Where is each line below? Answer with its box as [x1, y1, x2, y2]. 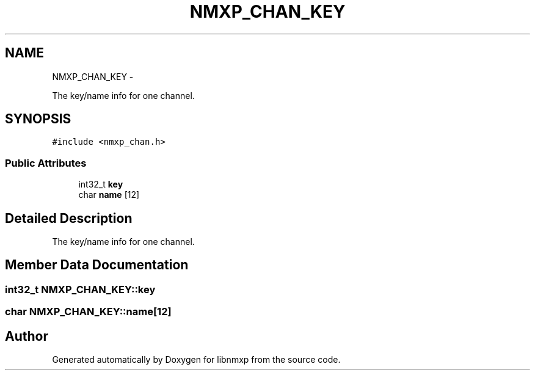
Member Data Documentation [5, 257, 189, 273]
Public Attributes [5, 156, 87, 169]
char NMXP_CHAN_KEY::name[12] [5, 305, 172, 318]
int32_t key [78, 179, 123, 190]
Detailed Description [5, 210, 133, 226]
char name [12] [78, 189, 140, 200]
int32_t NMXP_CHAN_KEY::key [5, 283, 156, 296]
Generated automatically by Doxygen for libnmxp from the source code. [52, 354, 341, 365]
